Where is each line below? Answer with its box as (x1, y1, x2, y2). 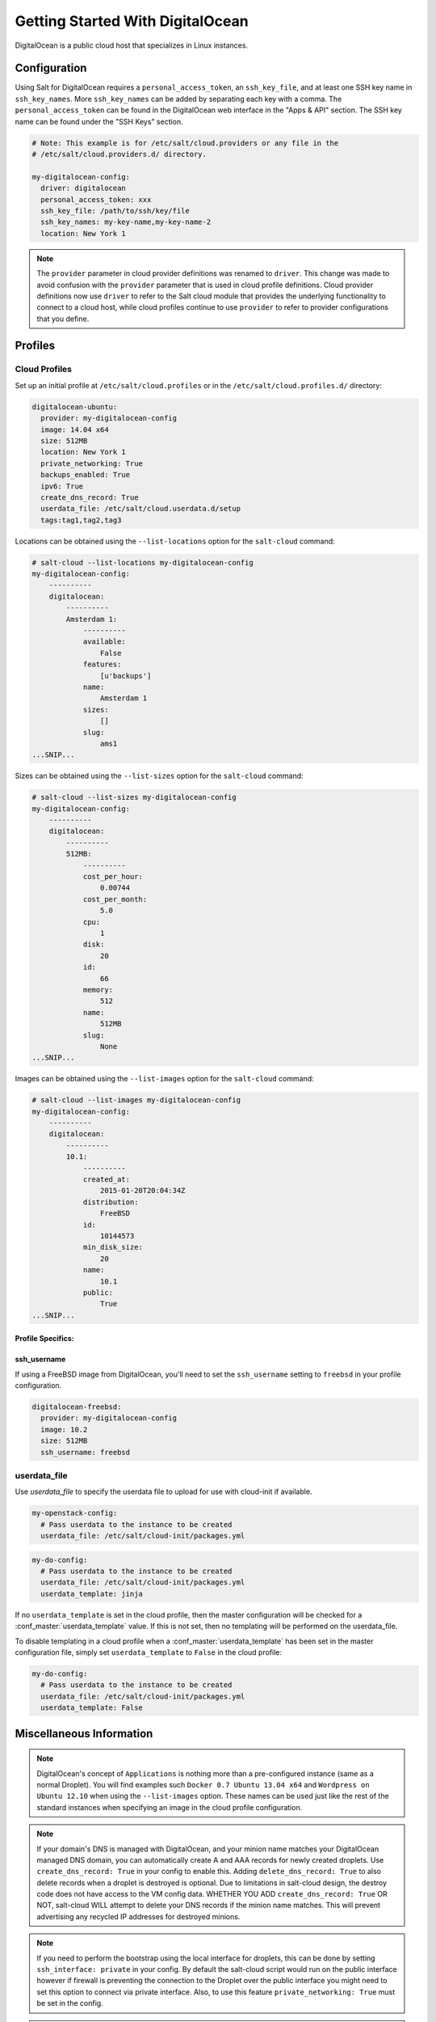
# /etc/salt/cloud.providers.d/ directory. (31, 150, 208, 159)
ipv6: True (40, 481, 84, 491)
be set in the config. (36, 1999, 104, 2008)
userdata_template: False (40, 1703, 143, 1712)
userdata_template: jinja (40, 1589, 143, 1598)
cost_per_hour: (82, 872, 143, 882)
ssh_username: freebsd (40, 1448, 131, 1457)
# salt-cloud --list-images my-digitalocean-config (31, 1096, 241, 1105)
